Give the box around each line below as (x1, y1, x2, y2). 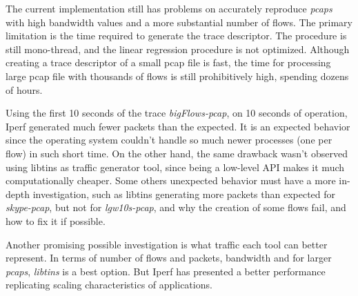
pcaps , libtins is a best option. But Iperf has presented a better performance (6, 264, 326, 278)
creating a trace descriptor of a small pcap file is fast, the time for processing (6, 55, 331, 70)
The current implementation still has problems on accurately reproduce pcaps (6, 1, 332, 15)
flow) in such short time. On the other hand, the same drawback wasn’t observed (6, 146, 348, 160)
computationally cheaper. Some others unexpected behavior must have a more (6, 173, 336, 188)
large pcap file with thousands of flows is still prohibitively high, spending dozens (6, 68, 349, 83)
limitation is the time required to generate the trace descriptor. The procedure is (6, 28, 347, 43)
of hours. (6, 82, 43, 97)
